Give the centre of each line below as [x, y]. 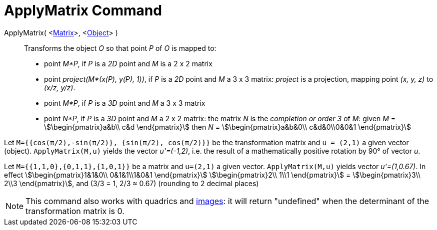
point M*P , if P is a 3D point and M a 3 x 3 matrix [125, 103]
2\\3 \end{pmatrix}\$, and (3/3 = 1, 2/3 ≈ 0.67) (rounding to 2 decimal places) [131, 183]
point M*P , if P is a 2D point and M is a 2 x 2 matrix [128, 63]
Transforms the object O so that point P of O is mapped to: [120, 48]
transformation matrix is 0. [75, 211]
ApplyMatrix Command [83, 10]
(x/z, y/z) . [60, 87]
